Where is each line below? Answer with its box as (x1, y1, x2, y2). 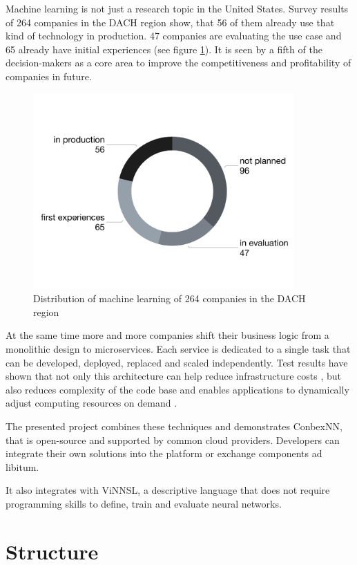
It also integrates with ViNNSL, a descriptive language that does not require (6, 483, 330, 497)
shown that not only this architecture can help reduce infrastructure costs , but (6, 369, 341, 383)
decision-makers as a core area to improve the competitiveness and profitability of (6, 55, 351, 70)
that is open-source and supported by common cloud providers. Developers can (6, 432, 340, 447)
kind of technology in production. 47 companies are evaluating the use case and (6, 28, 342, 43)
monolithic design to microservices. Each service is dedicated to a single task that (6, 342, 351, 356)
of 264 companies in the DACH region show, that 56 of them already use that (6, 15, 335, 29)
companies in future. (6, 68, 92, 83)
